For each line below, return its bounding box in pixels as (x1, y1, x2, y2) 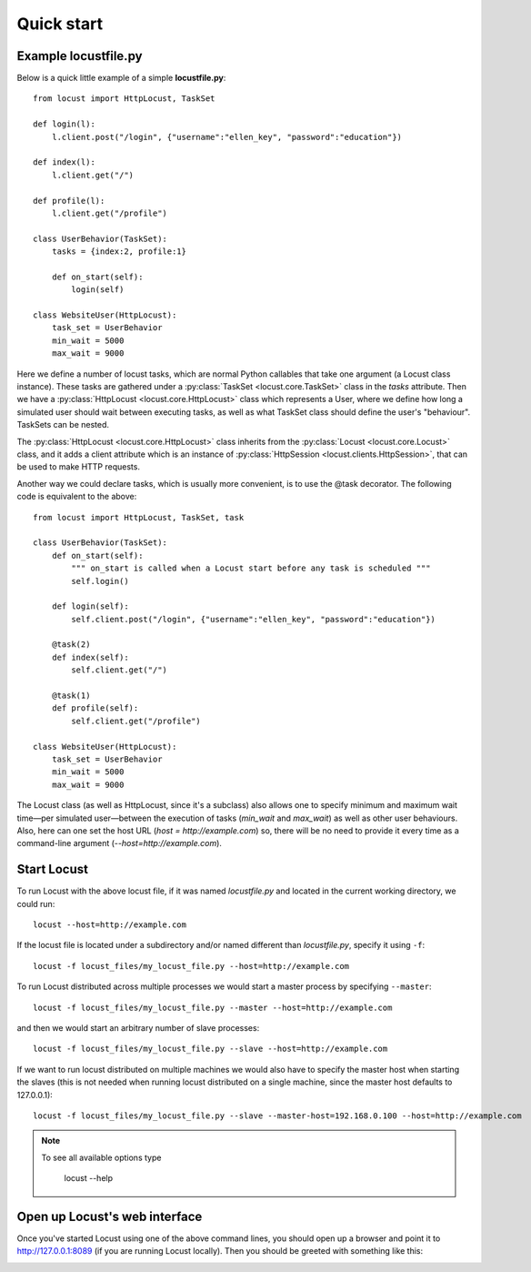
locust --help (64, 1173, 114, 1184)
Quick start (16, 14, 104, 34)
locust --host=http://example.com (33, 920, 186, 930)
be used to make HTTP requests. (16, 461, 141, 472)
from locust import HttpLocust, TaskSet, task (33, 512, 245, 522)
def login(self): (51, 601, 129, 611)
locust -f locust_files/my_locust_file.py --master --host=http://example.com (33, 1002, 393, 1013)
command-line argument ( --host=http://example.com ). (16, 838, 223, 849)
